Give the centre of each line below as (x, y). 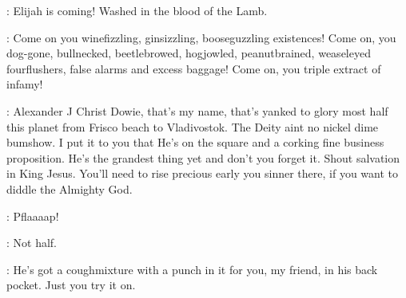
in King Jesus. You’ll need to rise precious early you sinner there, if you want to (202, 173)
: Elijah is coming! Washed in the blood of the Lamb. (137, 10)
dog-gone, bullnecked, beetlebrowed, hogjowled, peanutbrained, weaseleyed (189, 53)
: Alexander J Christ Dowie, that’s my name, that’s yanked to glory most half (197, 110)
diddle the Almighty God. (70, 188)
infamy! (25, 84)
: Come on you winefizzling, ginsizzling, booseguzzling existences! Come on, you (201, 37)
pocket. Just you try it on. (71, 285)
